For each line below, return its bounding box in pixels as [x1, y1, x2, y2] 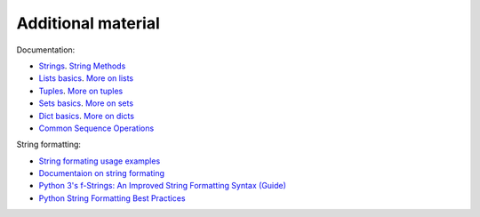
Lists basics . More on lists [38, 73, 133, 84]
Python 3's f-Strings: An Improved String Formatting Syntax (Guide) [38, 181, 286, 191]
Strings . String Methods [38, 60, 126, 71]
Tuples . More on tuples [38, 85, 124, 96]
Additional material [16, 13, 160, 33]
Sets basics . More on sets [38, 98, 133, 108]
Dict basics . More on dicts [38, 110, 135, 121]
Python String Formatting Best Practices [38, 192, 186, 204]
